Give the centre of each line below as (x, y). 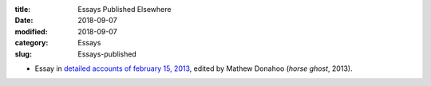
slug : (23, 54)
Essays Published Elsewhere (125, 9)
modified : (31, 31)
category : (32, 43)
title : (23, 9)
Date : (24, 21)
